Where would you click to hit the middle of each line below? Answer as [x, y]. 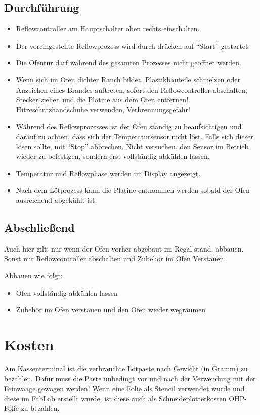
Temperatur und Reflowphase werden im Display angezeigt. [108, 173]
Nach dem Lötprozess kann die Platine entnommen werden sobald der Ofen [133, 190]
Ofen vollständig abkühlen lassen [67, 292]
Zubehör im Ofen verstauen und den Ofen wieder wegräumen [111, 309]
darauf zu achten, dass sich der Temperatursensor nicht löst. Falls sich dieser [135, 136]
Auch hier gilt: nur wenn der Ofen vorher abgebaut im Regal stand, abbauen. [124, 248]
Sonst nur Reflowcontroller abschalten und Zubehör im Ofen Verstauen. [115, 258]
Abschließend [39, 227]
